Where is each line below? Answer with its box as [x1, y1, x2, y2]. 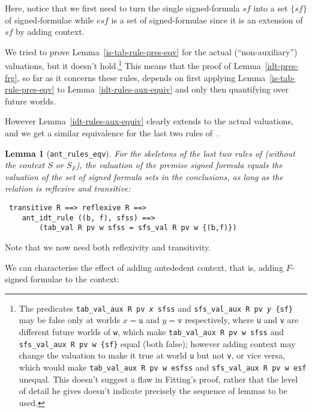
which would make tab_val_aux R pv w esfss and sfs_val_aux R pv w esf [19, 361, 307, 374]
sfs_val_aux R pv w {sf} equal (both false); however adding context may [19, 337, 296, 350]
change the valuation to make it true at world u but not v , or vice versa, [19, 349, 285, 362]
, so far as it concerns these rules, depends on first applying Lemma [17, 71, 266, 83]
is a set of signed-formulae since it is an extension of [111, 13, 303, 26]
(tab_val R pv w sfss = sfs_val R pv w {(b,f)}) [39, 223, 237, 232]
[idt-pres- [265, 59, 299, 72]
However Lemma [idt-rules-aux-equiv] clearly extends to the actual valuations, [5, 115, 293, 127]
